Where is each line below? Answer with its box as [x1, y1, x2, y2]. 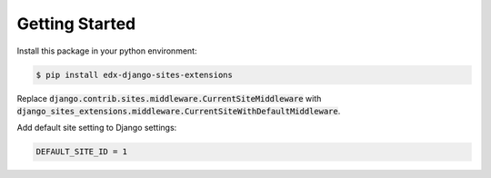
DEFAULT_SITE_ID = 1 [35, 146, 127, 157]
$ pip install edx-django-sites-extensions [35, 69, 234, 80]
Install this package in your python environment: [16, 45, 197, 56]
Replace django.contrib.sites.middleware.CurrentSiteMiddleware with [16, 93, 322, 104]
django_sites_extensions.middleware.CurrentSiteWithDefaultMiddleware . [16, 105, 341, 116]
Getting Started [16, 14, 136, 34]
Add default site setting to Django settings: [16, 123, 177, 133]
